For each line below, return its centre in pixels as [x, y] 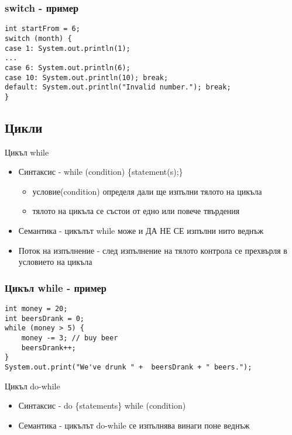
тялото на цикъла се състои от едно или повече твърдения [136, 211]
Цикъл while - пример [56, 287]
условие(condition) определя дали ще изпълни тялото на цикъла [147, 191]
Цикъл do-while [32, 386]
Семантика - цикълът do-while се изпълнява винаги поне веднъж [134, 425]
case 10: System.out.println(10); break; [87, 77]
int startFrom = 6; [42, 29]
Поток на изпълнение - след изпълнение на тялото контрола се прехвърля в [153, 250]
